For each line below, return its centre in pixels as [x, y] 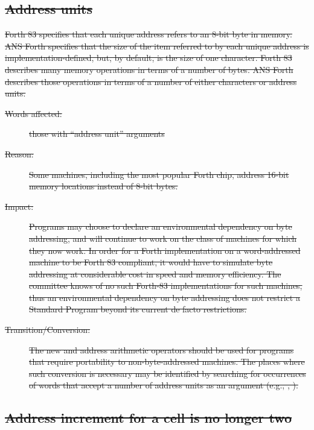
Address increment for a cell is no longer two [148, 418]
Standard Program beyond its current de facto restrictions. [138, 309]
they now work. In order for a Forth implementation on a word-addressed [165, 250]
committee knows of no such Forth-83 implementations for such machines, [166, 286]
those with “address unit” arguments [97, 134]
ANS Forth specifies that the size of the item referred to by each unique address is [157, 46]
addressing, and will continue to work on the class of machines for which [163, 238]
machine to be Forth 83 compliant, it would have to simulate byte [151, 262]
